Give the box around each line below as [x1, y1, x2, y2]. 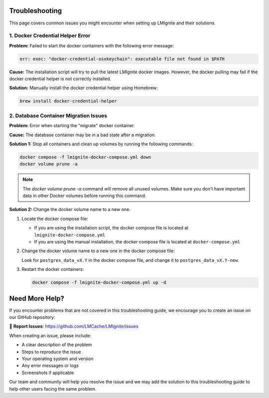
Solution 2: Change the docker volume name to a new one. [9, 206, 131, 212]
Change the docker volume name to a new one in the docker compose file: [21, 248, 175, 254]
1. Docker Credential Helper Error [9, 32, 91, 39]
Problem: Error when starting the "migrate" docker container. [9, 123, 135, 129]
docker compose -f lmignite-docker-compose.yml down [19, 154, 151, 160]
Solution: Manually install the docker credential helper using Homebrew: [9, 85, 158, 91]
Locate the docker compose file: [21, 215, 88, 221]
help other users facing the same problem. [9, 386, 97, 392]
